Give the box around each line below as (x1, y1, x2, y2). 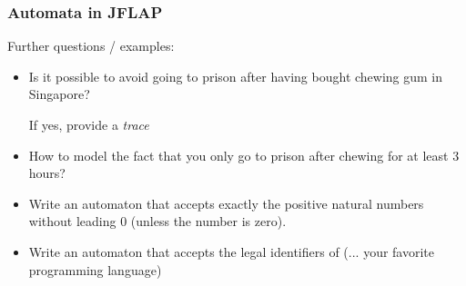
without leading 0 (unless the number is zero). (28, 212, 287, 231)
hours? (28, 163, 66, 182)
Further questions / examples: (7, 36, 175, 55)
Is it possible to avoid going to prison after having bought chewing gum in (28, 66, 443, 85)
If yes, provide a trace (28, 115, 149, 133)
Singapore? (28, 84, 90, 104)
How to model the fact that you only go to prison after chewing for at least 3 (28, 145, 460, 164)
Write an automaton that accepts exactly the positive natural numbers (28, 193, 424, 212)
